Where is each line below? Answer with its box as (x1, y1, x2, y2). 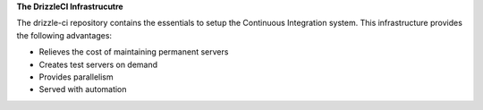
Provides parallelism (38, 72, 114, 82)
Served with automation (38, 84, 127, 95)
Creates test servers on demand (38, 59, 158, 70)
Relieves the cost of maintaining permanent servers (38, 47, 229, 57)
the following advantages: (16, 30, 112, 40)
